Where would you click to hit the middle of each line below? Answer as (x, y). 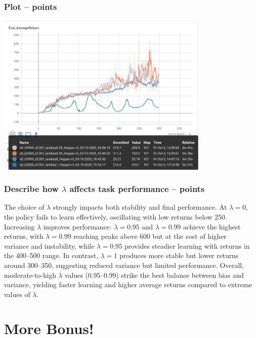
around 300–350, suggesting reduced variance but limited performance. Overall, (124, 265)
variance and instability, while (49, 245)
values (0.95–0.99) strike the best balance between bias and (154, 275)
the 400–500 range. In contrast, (51, 255)
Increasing (19, 226)
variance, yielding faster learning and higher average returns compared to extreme (128, 284)
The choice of (24, 207)
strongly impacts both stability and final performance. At (140, 207)
